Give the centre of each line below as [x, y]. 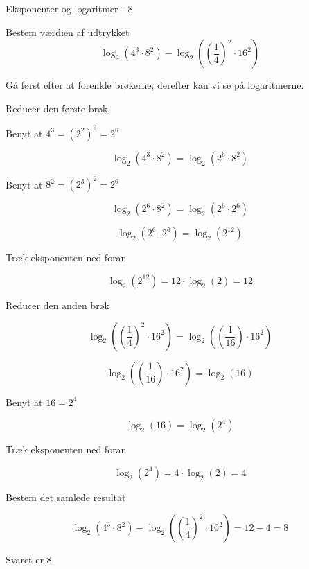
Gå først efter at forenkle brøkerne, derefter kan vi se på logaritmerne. [155, 85]
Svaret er [25, 560]
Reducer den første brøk [57, 108]
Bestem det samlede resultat [66, 497]
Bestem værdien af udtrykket [68, 32]
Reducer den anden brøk [58, 305]
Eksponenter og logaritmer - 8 [69, 8]
